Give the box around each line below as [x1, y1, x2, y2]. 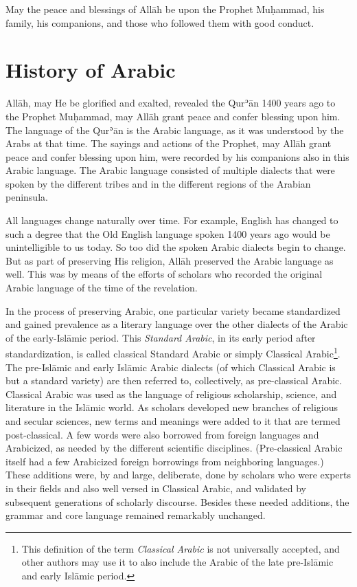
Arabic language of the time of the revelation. [5, 280, 198, 295]
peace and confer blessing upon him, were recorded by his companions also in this [5, 149, 349, 164]
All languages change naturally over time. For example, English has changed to [5, 213, 338, 228]
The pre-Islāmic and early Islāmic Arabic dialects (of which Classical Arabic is [5, 359, 336, 374]
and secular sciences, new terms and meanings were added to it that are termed [5, 414, 341, 428]
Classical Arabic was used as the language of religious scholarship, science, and [5, 386, 337, 401]
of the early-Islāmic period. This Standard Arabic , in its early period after [5, 330, 316, 344]
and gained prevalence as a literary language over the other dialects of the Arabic [5, 317, 348, 331]
